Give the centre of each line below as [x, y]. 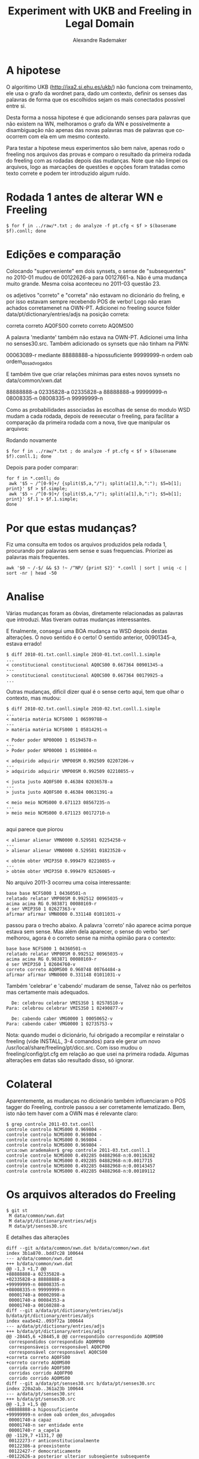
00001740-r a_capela [34, 1430]
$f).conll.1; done [29, 456]
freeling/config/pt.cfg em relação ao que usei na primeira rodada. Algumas [98, 1054]
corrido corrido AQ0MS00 [39, 1379]
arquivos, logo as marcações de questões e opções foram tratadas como [96, 167]
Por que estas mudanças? [72, 528]
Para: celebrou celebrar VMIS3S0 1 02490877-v [65, 1009]
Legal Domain [100, 24]
